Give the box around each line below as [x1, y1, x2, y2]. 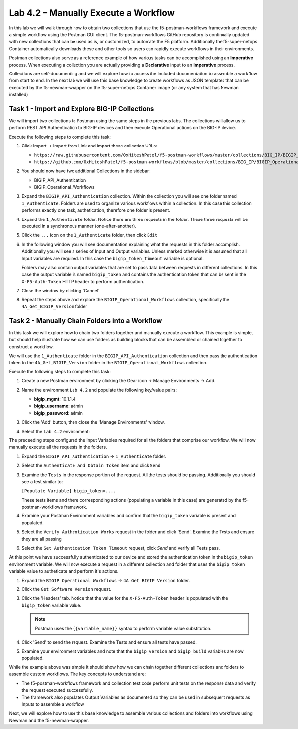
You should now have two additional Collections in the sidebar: [21, 168, 150, 174]
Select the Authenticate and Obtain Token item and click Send [21, 462, 161, 469]
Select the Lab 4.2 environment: [21, 428, 90, 434]
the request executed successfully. [21, 687, 94, 693]
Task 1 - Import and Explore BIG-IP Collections [9, 104, 154, 113]
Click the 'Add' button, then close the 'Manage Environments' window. [21, 419, 165, 425]
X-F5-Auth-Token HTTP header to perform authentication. [21, 278, 145, 284]
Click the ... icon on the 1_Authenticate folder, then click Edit [21, 232, 158, 238]
